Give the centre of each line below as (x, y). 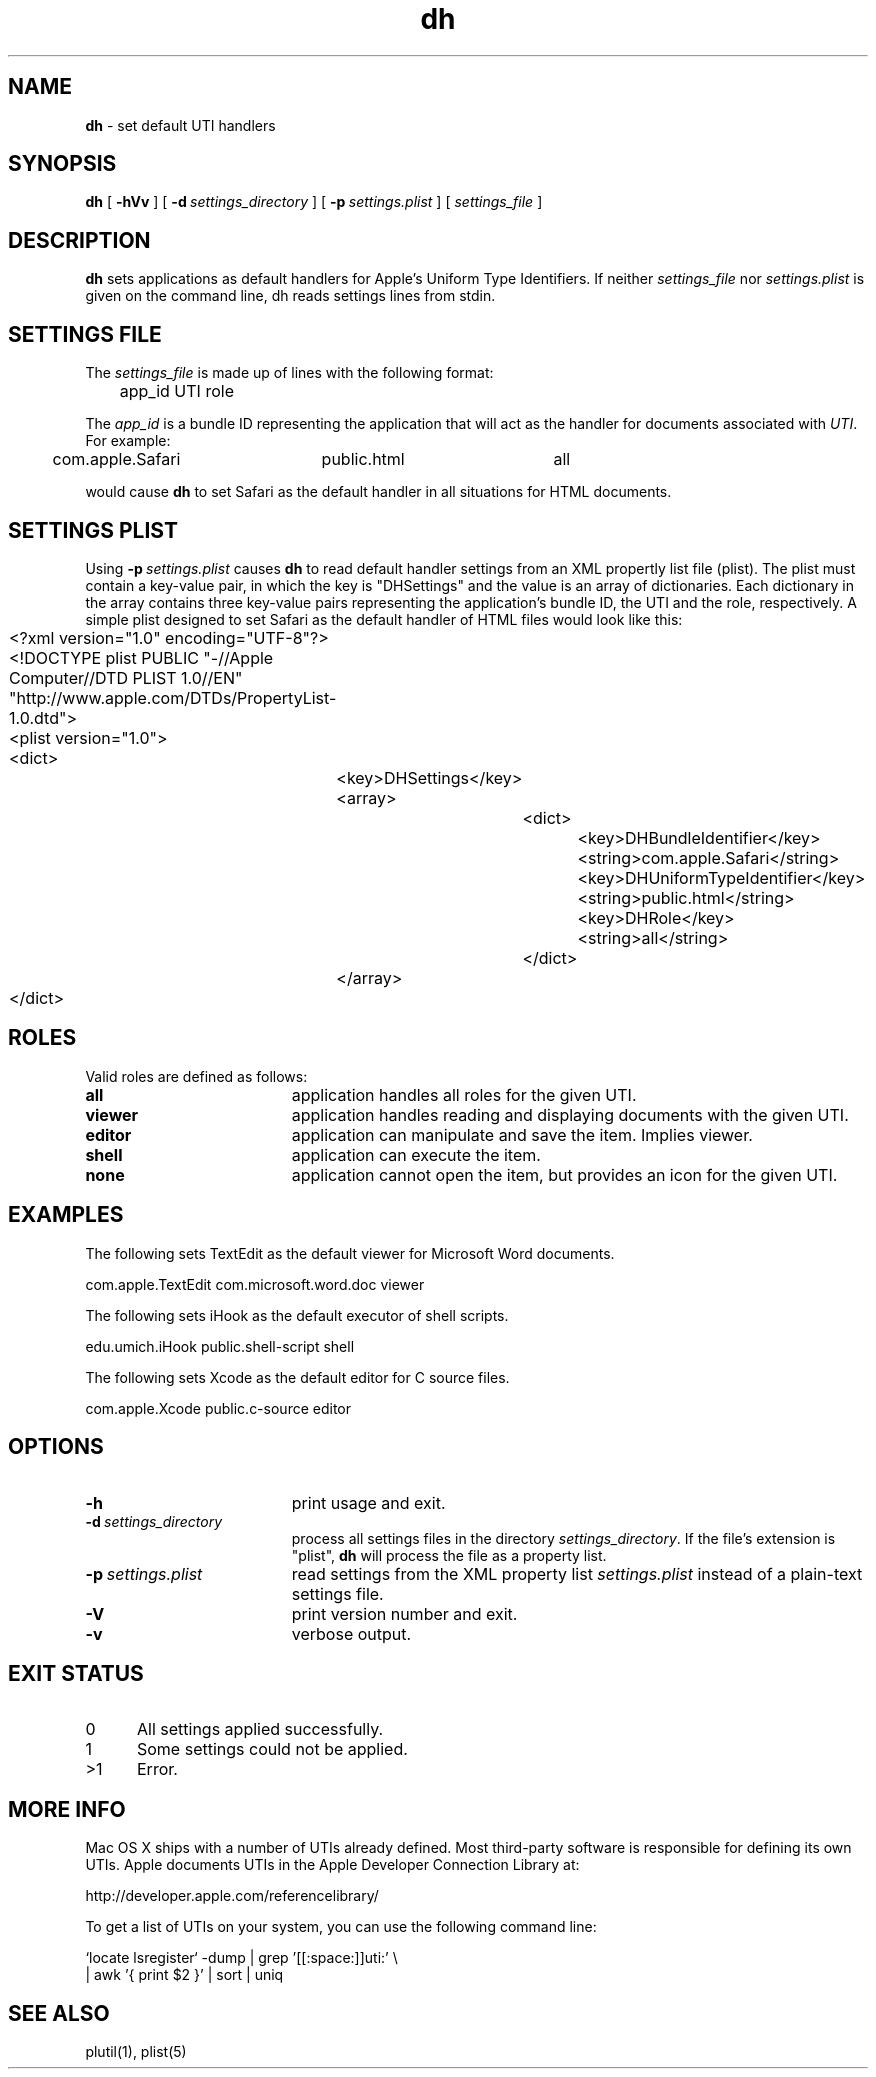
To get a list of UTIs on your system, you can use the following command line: (341, 1927)
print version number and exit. (404, 1613)
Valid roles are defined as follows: (196, 1076)
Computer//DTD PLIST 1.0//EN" (126, 677)
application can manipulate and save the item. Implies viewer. (522, 1134)
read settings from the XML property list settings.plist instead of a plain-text (577, 1573)
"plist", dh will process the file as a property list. (449, 1555)
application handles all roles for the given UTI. (464, 1094)
